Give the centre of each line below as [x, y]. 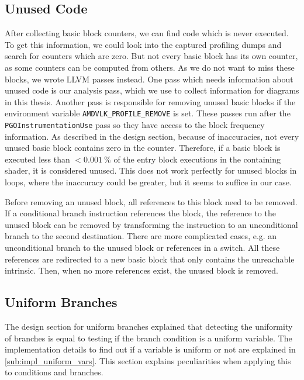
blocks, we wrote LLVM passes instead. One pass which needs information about [149, 79]
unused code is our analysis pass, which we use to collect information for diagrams [152, 90]
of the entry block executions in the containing [197, 159]
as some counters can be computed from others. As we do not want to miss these [150, 67]
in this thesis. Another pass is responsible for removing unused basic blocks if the [150, 101]
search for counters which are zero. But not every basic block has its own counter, [151, 56]
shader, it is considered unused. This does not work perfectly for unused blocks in [151, 170]
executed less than [37, 159]
